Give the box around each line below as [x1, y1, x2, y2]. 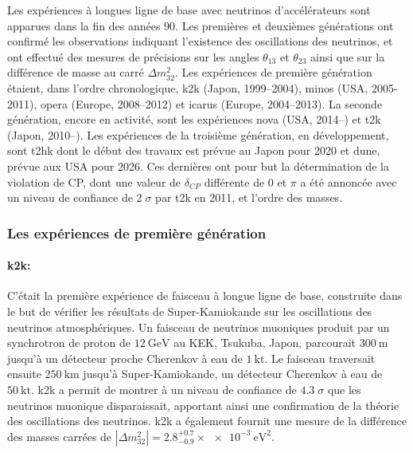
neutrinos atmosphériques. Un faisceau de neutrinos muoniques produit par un [7, 318, 390, 335]
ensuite [7, 365, 41, 382]
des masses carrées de [7, 427, 112, 444]
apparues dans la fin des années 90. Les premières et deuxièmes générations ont [7, 17, 394, 33]
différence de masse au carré [7, 64, 144, 81]
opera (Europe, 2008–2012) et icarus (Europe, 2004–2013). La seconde [41, 95, 383, 112]
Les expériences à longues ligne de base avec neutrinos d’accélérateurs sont [7, 2, 371, 18]
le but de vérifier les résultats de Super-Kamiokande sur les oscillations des [7, 302, 372, 319]
